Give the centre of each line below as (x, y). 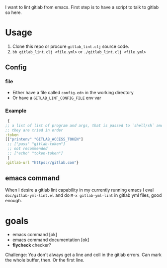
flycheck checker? (32, 245)
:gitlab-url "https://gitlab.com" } (42, 162)
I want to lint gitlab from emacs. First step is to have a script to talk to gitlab (82, 7)
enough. (14, 201)
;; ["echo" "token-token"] (35, 153)
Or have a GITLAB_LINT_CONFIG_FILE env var (57, 98)
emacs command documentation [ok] (51, 240)
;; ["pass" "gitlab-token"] (36, 144)
